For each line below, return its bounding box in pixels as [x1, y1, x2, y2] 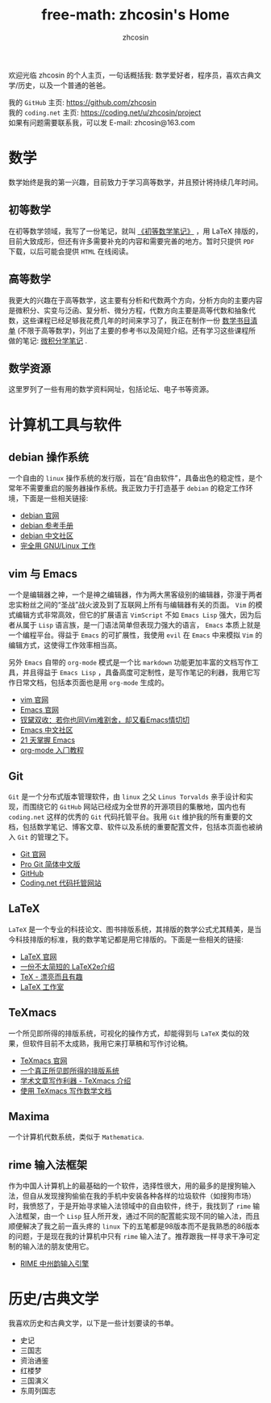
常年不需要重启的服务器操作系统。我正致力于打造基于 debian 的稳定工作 [8, 483, 246, 494]
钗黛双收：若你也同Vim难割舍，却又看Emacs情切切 [19, 715, 190, 725]
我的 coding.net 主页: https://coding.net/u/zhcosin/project [8, 107, 202, 117]
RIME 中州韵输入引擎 [19, 1258, 90, 1269]
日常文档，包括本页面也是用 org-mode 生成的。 [15, 678, 169, 687]
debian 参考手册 [19, 521, 74, 531]
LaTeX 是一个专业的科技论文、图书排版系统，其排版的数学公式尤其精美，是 [8, 924, 255, 934]
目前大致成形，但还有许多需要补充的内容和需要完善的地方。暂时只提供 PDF [8, 236, 255, 246]
